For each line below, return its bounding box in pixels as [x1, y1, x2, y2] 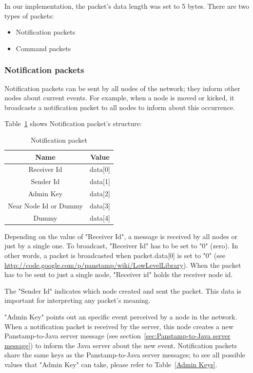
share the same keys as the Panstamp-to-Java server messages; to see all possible [4, 350, 246, 360]
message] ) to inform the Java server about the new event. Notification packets [4, 340, 237, 350]
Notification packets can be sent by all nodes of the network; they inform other [4, 83, 240, 93]
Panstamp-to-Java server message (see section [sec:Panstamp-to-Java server [4, 331, 231, 341]
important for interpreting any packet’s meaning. [4, 295, 151, 305]
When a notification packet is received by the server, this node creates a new [4, 321, 234, 331]
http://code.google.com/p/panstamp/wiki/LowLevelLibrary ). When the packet [4, 260, 241, 270]
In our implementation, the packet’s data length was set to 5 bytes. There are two [4, 1, 250, 11]
